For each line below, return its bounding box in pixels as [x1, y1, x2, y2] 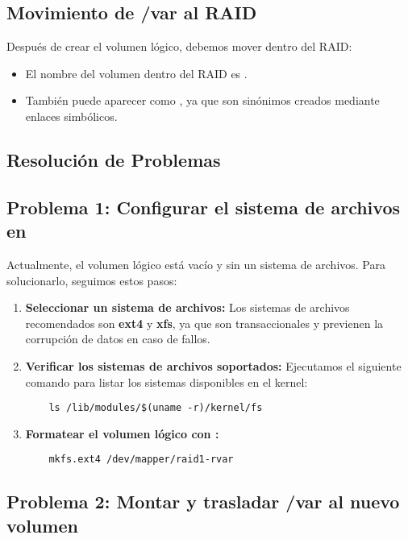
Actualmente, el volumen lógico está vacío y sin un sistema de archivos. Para [6, 255, 385, 272]
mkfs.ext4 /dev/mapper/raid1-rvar [48, 454, 234, 466]
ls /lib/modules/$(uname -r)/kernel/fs [48, 402, 263, 414]
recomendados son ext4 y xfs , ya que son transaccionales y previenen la [25, 314, 384, 331]
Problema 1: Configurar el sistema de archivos [6, 194, 400, 219]
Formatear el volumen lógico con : [25, 425, 219, 442]
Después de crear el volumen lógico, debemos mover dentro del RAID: [6, 38, 352, 55]
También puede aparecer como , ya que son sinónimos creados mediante [25, 92, 380, 109]
